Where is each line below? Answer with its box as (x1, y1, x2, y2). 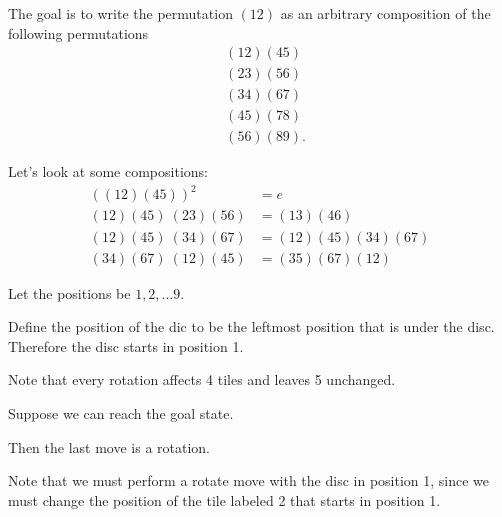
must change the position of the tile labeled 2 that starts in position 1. (8, 489, 441, 510)
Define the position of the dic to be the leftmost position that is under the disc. (8, 316, 495, 337)
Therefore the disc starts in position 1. (8, 335, 244, 356)
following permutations (8, 22, 149, 43)
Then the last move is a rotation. (8, 436, 211, 457)
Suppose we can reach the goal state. (8, 402, 234, 423)
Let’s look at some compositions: (8, 161, 208, 182)
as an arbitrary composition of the (280, 3, 491, 23)
